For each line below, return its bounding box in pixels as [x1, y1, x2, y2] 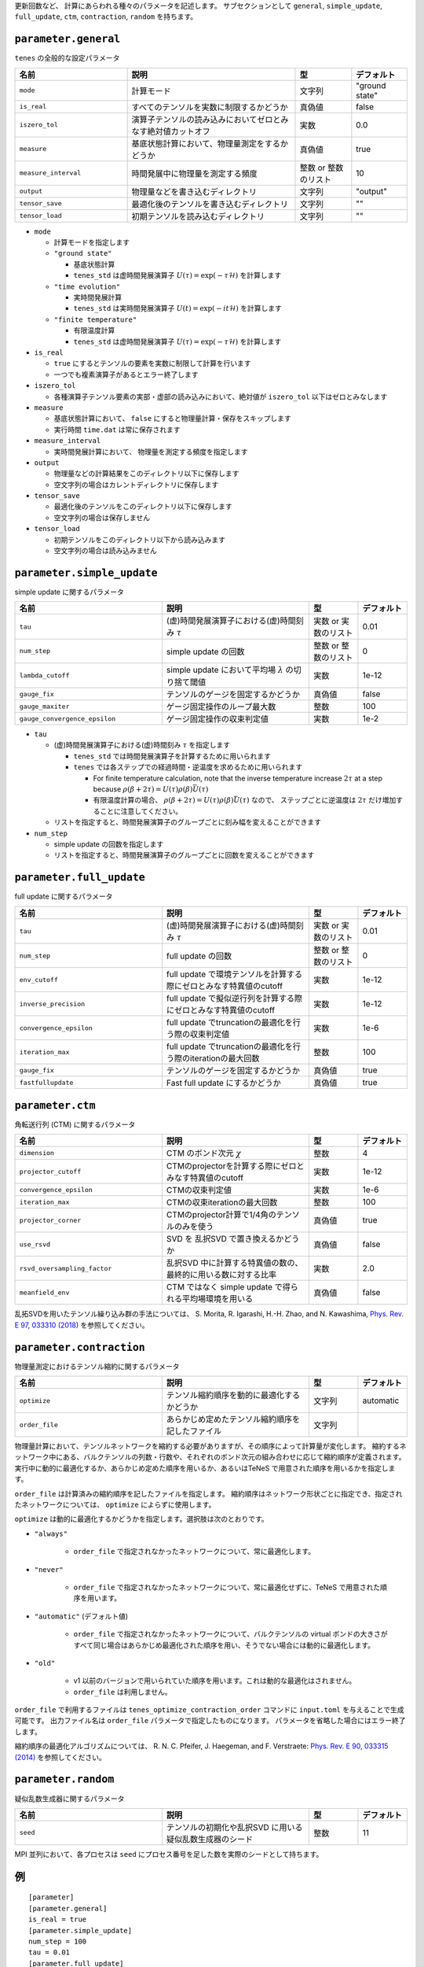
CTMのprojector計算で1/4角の [166, 1209, 276, 1220]
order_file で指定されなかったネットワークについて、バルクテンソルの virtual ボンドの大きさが [73, 1629, 388, 1639]
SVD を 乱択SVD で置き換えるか [166, 1234, 284, 1245]
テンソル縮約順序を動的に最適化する [166, 1389, 301, 1401]
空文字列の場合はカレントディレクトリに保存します [53, 480, 219, 489]
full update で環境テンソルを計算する [166, 969, 302, 980]
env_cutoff [19, 976, 59, 984]
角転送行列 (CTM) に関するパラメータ [14, 1120, 136, 1129]
